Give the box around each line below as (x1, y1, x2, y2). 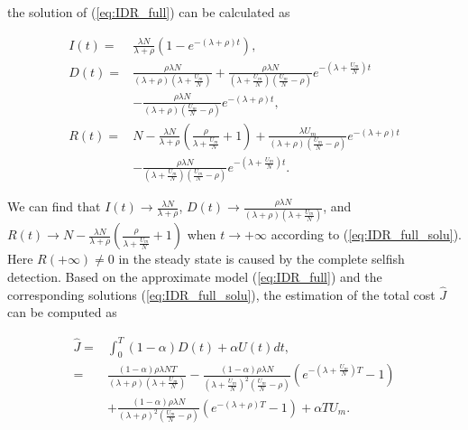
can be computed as (7, 303, 117, 322)
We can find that (7, 197, 101, 216)
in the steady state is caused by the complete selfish (118, 249, 405, 268)
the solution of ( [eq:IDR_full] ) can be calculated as (7, 3, 290, 21)
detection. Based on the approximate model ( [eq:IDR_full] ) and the (7, 267, 382, 286)
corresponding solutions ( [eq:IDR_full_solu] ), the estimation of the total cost (7, 285, 436, 304)
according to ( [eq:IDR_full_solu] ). (271, 225, 462, 244)
